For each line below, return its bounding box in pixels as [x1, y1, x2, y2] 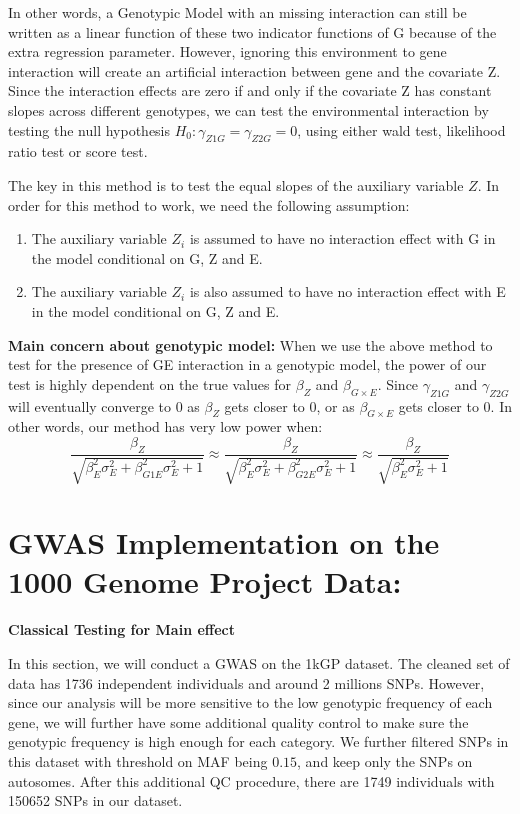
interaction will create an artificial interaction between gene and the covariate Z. [8, 60, 501, 81]
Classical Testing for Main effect [8, 619, 235, 640]
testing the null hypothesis [8, 119, 171, 140]
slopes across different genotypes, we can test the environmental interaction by [8, 99, 489, 120]
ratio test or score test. [8, 141, 148, 162]
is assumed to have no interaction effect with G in [189, 228, 496, 249]
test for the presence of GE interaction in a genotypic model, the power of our [8, 354, 487, 375]
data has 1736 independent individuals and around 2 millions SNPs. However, [8, 672, 485, 693]
